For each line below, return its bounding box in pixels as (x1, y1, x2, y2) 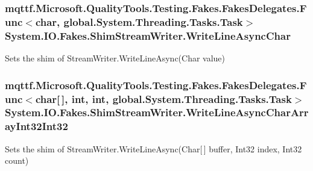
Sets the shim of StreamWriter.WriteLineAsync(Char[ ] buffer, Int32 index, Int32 (5, 142, 302, 155)
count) (5, 154, 29, 167)
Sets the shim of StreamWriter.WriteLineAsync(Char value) (5, 52, 226, 64)
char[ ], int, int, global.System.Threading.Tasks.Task (35, 91, 292, 106)
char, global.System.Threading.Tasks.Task (35, 14, 243, 29)
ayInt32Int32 (5, 119, 68, 134)
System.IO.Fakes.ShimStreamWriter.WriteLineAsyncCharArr (5, 105, 309, 120)
